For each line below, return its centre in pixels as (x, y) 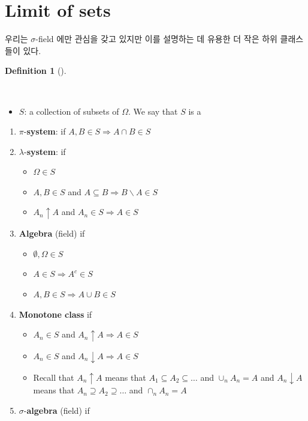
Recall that (54, 377)
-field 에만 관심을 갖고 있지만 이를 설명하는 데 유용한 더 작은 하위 (156, 39)
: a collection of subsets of (72, 111)
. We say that (153, 111)
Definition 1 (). (36, 71)
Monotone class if (55, 314)
